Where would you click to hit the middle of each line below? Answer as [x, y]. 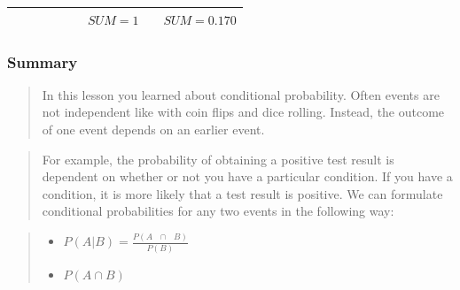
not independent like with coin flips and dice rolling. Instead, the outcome [243, 112]
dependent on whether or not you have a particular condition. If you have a [247, 176]
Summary [43, 61]
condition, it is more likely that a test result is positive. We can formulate [242, 193]
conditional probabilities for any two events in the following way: [218, 211]
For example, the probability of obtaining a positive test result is [218, 159]
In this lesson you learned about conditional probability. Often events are [241, 94]
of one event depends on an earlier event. [153, 129]
